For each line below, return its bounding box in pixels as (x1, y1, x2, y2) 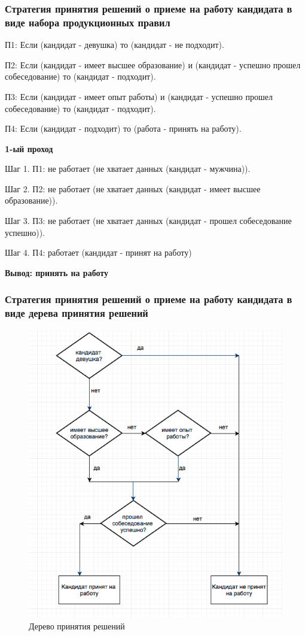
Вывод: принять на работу (5, 266, 108, 278)
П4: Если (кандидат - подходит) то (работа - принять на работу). (5, 122, 242, 135)
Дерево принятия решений (29, 619, 125, 632)
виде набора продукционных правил (5, 14, 170, 29)
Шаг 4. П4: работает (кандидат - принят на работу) (5, 246, 192, 259)
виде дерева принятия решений (5, 305, 148, 320)
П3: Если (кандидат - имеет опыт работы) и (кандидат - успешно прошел (5, 90, 273, 102)
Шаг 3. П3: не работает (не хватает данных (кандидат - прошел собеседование (5, 214, 292, 227)
